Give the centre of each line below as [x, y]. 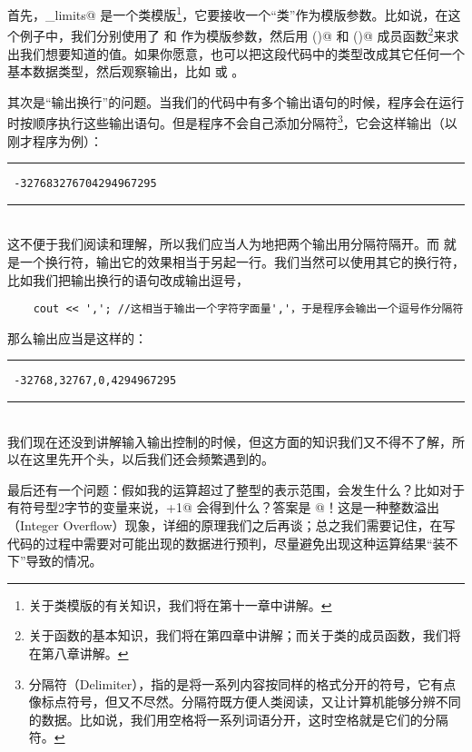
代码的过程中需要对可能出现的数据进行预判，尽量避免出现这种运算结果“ [220, 543]
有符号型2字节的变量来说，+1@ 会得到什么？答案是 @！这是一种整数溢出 [223, 507]
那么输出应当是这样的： [77, 337]
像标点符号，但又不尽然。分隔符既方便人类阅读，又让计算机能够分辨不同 [245, 702]
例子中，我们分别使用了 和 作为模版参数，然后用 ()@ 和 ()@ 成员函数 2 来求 [239, 34]
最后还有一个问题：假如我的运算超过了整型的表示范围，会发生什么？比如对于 [236, 489]
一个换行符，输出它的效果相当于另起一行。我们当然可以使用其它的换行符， [242, 261]
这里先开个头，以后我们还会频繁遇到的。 [153, 459]
